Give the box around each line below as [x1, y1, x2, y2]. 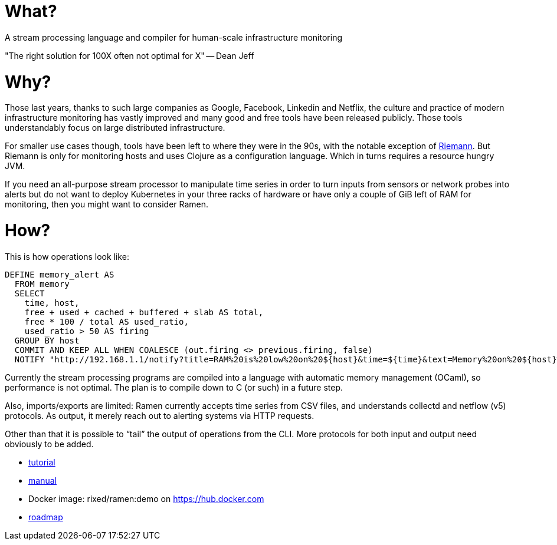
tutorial [28, 457, 55, 467]
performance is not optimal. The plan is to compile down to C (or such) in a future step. [5, 382, 343, 392]
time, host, [24, 298, 80, 308]
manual [28, 475, 57, 485]
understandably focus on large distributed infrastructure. [5, 123, 225, 133]
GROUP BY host [14, 335, 80, 345]
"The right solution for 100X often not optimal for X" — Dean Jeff [5, 50, 254, 61]
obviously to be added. [5, 438, 94, 449]
